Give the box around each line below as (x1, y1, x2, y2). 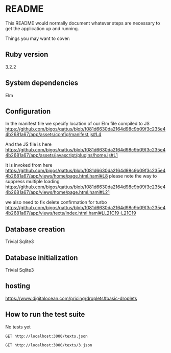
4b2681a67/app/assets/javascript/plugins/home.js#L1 (5, 152, 118, 159)
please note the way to (109, 173, 157, 179)
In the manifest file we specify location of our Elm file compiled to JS (5, 121, 150, 127)
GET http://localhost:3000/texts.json (5, 334, 88, 339)
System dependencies (5, 79, 78, 87)
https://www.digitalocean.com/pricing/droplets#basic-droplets (5, 295, 137, 301)
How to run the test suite (5, 310, 85, 319)
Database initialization (5, 253, 78, 262)
